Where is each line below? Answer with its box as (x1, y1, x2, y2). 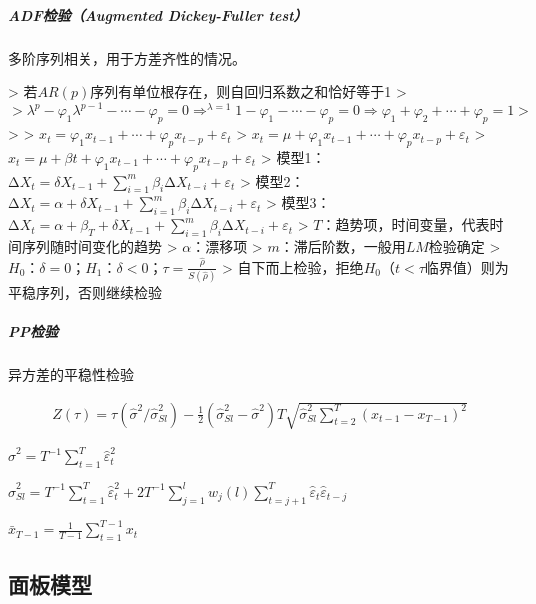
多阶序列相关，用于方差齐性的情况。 (8, 47, 246, 68)
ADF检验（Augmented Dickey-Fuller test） (8, 4, 308, 25)
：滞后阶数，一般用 (279, 236, 406, 257)
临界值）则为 (424, 256, 509, 277)
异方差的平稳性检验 (8, 363, 134, 384)
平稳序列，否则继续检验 (8, 281, 162, 302)
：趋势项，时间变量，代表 (321, 214, 490, 235)
